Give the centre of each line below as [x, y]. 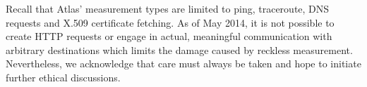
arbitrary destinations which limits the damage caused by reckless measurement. [179, 49]
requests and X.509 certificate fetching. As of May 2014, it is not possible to [170, 22]
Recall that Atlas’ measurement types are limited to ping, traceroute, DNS [168, 8]
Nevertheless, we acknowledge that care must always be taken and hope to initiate [183, 63]
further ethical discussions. [63, 77]
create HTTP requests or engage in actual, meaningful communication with [169, 36]
